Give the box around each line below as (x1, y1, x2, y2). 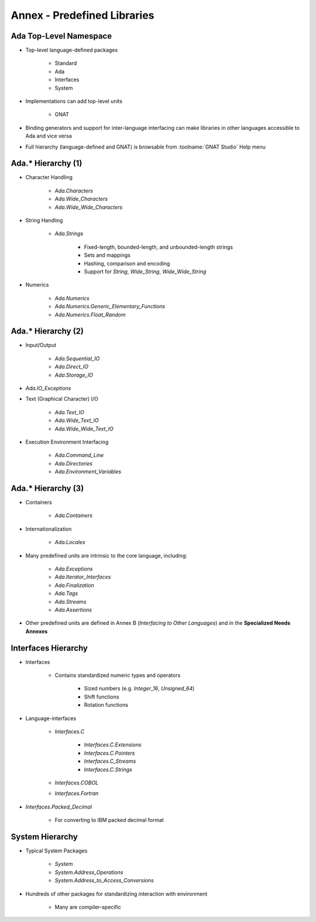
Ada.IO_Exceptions (25, 385, 71, 392)
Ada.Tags (54, 590, 78, 597)
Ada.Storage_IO (54, 371, 94, 379)
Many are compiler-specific (54, 903, 121, 910)
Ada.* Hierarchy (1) (11, 159, 83, 168)
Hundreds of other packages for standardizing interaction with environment (25, 890, 208, 897)
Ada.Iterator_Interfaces (54, 573, 111, 580)
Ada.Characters (54, 187, 94, 194)
